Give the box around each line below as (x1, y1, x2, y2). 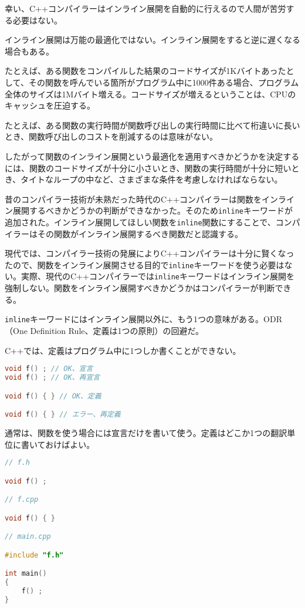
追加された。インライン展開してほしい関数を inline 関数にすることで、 (5, 215, 276, 228)
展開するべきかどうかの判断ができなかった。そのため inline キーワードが (12, 204, 293, 217)
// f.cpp (5, 495, 39, 504)
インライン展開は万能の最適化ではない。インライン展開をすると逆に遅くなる (5, 33, 300, 46)
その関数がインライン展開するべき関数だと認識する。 (37, 227, 243, 239)
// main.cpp (5, 532, 51, 541)
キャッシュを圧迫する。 (5, 99, 95, 112)
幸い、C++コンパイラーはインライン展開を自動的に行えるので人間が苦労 (5, 2, 286, 14)
